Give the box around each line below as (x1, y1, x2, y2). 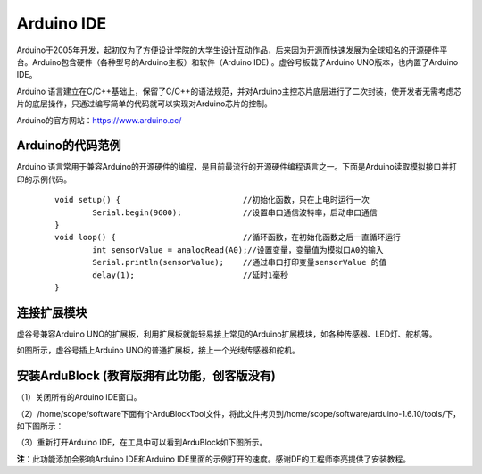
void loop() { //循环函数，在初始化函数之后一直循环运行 (54, 232, 402, 243)
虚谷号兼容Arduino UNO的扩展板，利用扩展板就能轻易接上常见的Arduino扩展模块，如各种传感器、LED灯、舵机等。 (16, 328, 437, 339)
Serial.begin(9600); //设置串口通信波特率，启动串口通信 (92, 207, 378, 218)
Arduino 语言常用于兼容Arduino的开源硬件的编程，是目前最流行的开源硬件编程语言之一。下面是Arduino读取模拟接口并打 (16, 162, 457, 172)
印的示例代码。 (16, 174, 71, 185)
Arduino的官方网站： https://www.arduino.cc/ (16, 114, 182, 125)
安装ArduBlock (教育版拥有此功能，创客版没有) (16, 369, 276, 384)
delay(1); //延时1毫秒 (92, 270, 289, 280)
